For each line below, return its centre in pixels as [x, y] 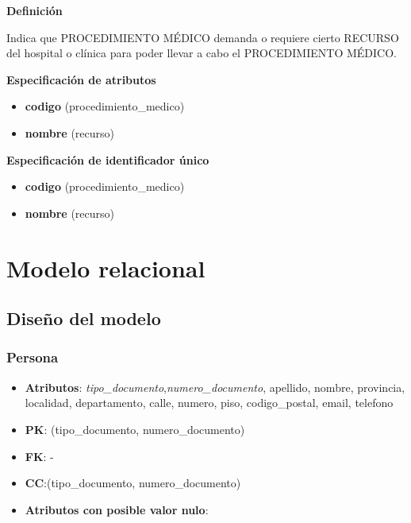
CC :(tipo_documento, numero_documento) [133, 483]
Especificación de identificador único [108, 159]
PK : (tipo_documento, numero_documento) [135, 429]
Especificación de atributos [81, 79]
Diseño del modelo [84, 318]
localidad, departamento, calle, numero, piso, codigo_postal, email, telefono [209, 403]
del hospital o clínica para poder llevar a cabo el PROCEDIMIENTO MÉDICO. [202, 53]
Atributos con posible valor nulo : [117, 509]
